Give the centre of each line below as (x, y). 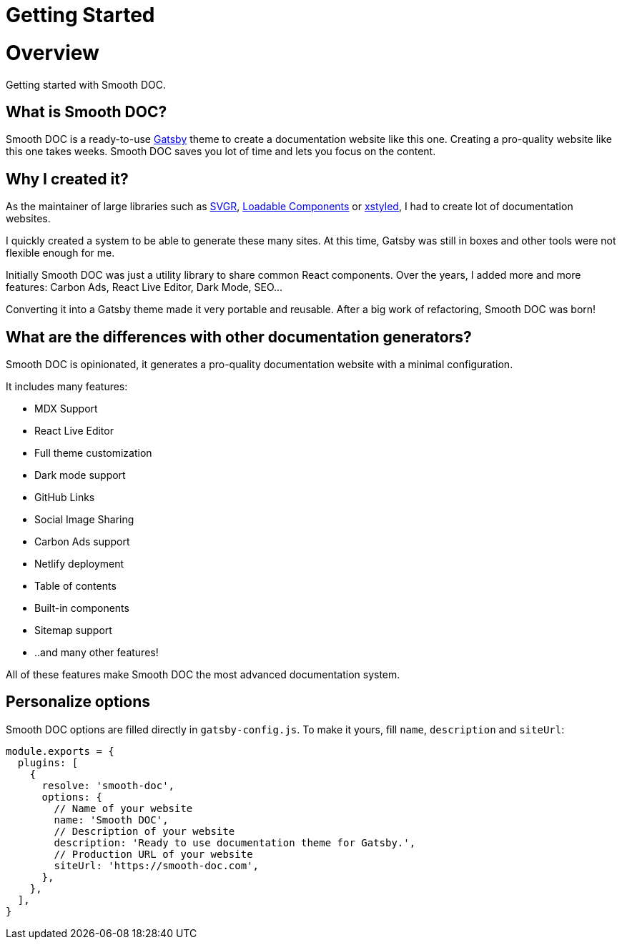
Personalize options (78, 702)
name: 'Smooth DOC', (111, 820)
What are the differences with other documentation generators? (239, 337)
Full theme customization (93, 453)
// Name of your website (123, 808)
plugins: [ (48, 762)
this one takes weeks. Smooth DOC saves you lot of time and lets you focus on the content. (221, 152)
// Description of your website (144, 831)
